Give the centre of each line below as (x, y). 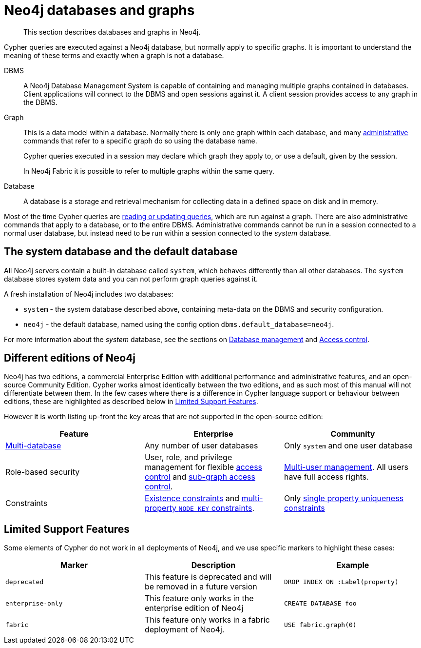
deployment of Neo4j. (184, 630)
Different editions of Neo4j (70, 358)
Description (213, 565)
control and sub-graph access (200, 477)
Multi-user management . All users (346, 467)
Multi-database (33, 446)
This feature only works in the (199, 598)
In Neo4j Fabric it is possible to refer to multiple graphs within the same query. (149, 171)
